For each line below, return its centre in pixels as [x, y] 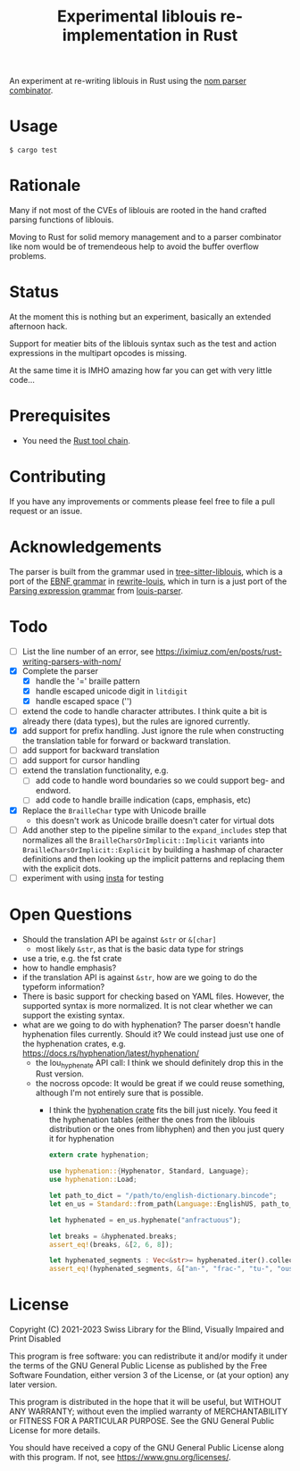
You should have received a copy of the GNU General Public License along [146, 1448]
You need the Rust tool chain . [76, 440]
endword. [53, 791]
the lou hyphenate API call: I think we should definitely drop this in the [159, 1064]
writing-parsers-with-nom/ [71, 661]
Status [34, 292]
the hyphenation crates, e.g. [74, 1043]
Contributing [58, 477]
